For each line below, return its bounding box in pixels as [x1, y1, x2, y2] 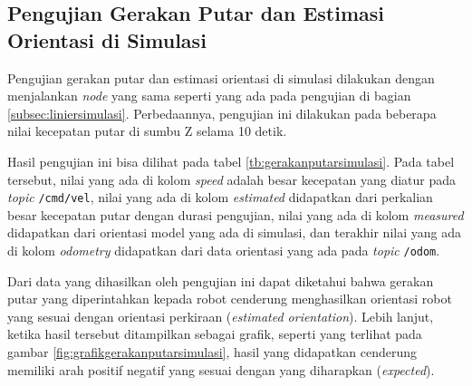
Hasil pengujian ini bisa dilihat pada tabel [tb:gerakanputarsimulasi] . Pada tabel [7, 151, 455, 170]
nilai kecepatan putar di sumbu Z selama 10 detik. [7, 121, 287, 140]
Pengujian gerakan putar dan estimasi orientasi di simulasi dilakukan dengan [7, 68, 435, 87]
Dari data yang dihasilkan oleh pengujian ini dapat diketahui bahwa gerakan [7, 271, 434, 290]
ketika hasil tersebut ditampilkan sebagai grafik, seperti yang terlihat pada [7, 324, 422, 343]
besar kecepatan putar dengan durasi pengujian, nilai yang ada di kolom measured [7, 205, 464, 224]
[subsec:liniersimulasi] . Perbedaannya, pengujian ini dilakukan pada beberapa [7, 103, 437, 122]
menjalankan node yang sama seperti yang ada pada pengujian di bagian [7, 86, 411, 105]
